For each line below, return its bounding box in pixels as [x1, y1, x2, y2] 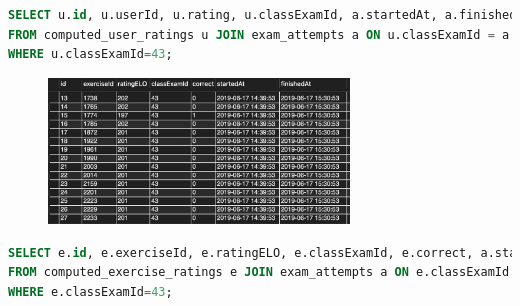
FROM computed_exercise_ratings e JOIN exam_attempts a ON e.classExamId [8, 265, 510, 280]
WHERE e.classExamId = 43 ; [8, 284, 173, 299]
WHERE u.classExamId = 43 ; [8, 47, 173, 62]
